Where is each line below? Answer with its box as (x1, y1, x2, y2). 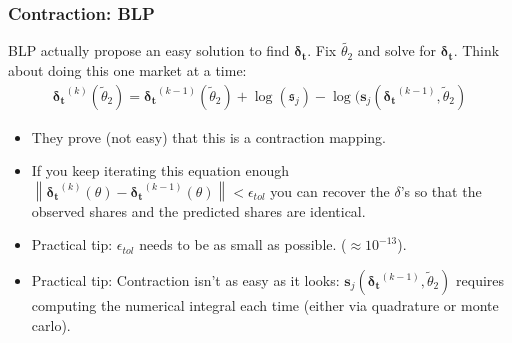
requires (456, 270, 505, 291)
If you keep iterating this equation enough (31, 160, 289, 181)
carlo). (31, 314, 71, 335)
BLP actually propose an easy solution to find (8, 40, 290, 61)
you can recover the (270, 180, 390, 201)
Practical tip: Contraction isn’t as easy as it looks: (31, 270, 340, 291)
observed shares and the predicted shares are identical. (31, 200, 366, 221)
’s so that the (400, 180, 482, 201)
